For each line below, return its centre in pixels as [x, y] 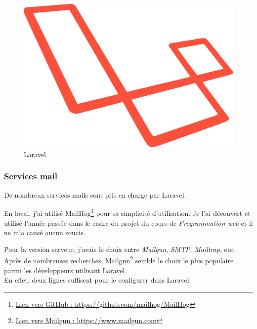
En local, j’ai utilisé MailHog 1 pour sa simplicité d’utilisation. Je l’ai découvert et [127, 212]
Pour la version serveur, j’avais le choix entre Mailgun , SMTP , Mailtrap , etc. [120, 249]
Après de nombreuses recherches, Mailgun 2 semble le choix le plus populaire [119, 260]
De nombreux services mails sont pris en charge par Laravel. [95, 194]
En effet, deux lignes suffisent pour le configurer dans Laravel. [98, 280]
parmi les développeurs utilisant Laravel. [65, 270]
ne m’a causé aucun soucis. [45, 232]
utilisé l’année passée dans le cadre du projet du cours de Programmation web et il [128, 223]
